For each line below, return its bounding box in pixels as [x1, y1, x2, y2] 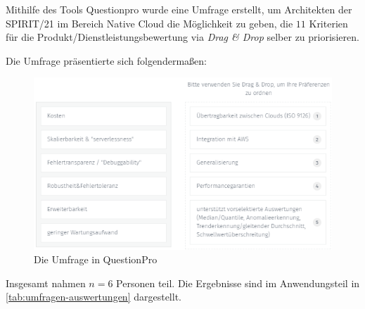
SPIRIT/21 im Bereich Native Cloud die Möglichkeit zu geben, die [6, 15, 293, 30]
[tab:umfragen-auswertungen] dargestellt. [6, 289, 181, 304]
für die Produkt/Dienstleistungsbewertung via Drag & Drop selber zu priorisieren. [6, 30, 359, 44]
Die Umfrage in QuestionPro [34, 252, 158, 267]
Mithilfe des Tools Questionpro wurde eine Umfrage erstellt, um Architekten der [6, 2, 352, 16]
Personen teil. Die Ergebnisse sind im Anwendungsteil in [116, 275, 360, 290]
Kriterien [309, 15, 348, 30]
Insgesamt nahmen [6, 275, 86, 290]
